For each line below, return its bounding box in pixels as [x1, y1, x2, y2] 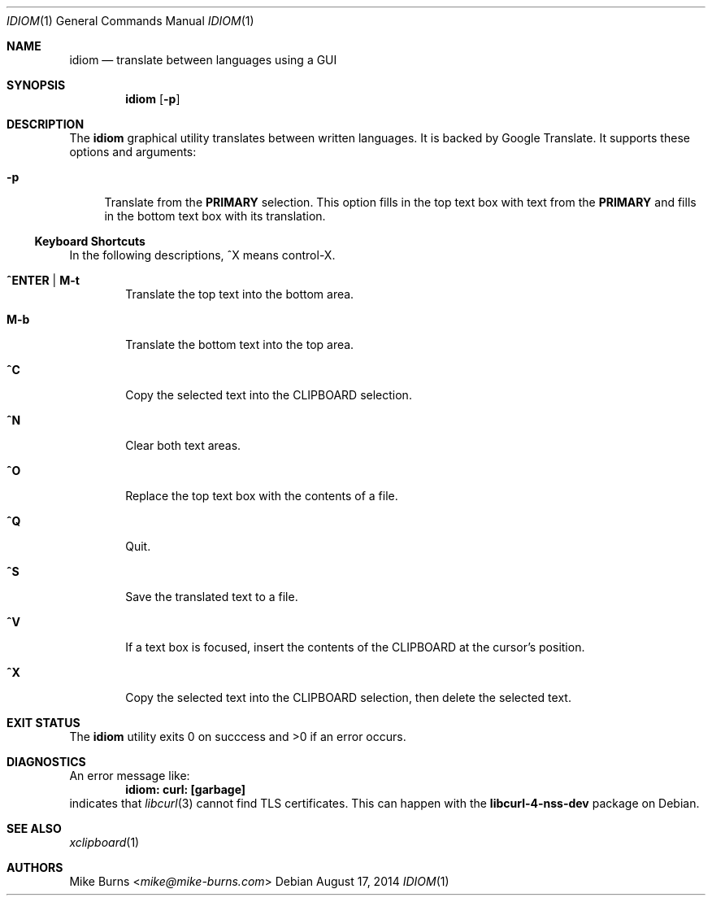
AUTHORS [7, 861, 63, 874]
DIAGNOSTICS [7, 755, 86, 769]
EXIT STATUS [7, 716, 80, 730]
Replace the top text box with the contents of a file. [125, 489, 398, 503]
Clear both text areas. [125, 438, 241, 452]
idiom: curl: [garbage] [125, 782, 246, 796]
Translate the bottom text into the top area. [125, 338, 354, 351]
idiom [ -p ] [125, 92, 180, 106]
